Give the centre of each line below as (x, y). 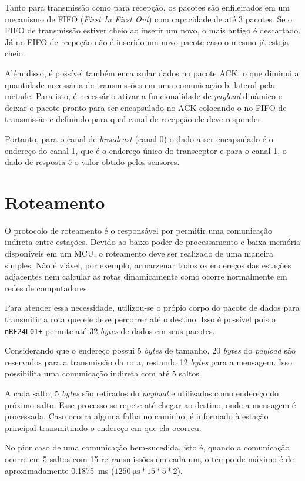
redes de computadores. (47, 287)
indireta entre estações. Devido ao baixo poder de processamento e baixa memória (153, 242)
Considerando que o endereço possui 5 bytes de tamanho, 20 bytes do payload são (150, 350)
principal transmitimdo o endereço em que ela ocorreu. (103, 427)
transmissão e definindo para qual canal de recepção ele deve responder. (134, 119)
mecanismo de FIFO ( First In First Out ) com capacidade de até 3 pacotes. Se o (149, 18)
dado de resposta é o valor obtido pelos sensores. (92, 162)
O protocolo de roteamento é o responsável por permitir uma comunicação (138, 230)
